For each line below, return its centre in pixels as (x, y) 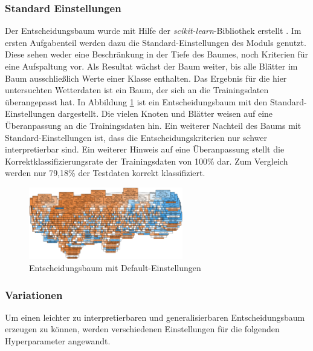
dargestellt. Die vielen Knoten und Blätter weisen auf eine (165, 113)
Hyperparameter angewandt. (58, 341)
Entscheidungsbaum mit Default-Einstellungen (115, 268)
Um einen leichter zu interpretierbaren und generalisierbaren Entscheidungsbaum (155, 317)
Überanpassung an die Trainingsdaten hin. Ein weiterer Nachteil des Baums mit (153, 125)
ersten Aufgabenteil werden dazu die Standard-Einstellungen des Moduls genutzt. (156, 42)
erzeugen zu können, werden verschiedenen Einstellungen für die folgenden (142, 329)
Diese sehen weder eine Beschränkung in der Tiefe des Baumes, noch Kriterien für (157, 54)
